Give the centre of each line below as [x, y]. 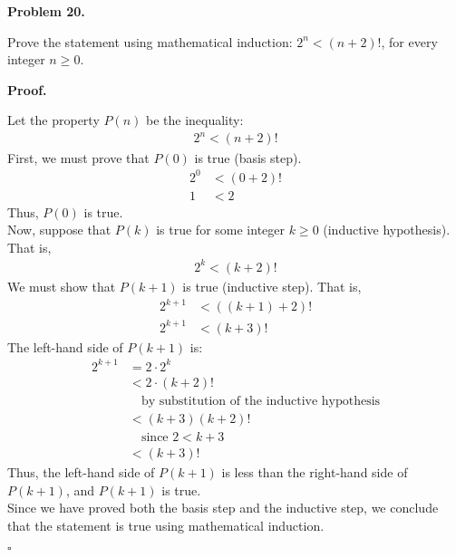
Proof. [27, 89]
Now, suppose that [59, 230]
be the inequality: [194, 120]
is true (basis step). [248, 157]
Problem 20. [46, 11]
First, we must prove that [78, 157]
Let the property [53, 120]
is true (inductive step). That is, [272, 286]
